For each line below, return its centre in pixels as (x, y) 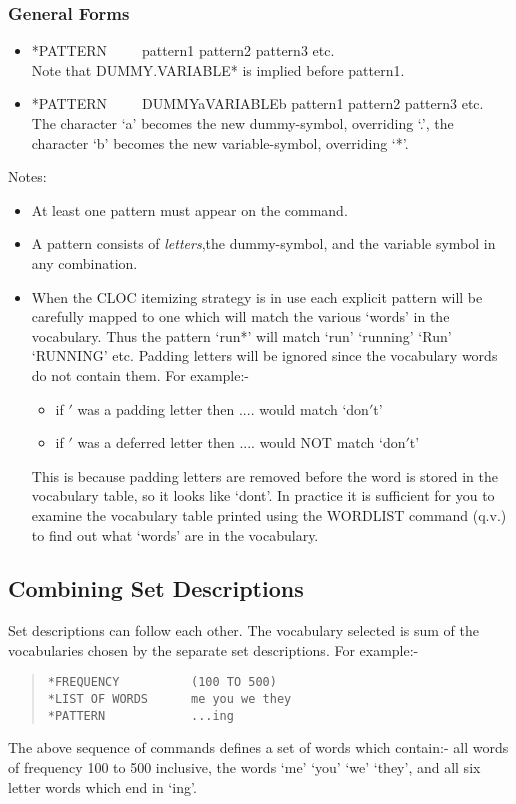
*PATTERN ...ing (140, 715)
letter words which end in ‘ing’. (102, 786)
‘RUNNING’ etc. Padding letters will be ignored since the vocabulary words (264, 355)
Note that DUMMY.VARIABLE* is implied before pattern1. (218, 69)
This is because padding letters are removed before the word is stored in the (264, 475)
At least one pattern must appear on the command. (189, 209)
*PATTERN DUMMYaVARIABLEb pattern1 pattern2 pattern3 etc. (257, 103)
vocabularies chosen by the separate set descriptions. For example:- (213, 649)
